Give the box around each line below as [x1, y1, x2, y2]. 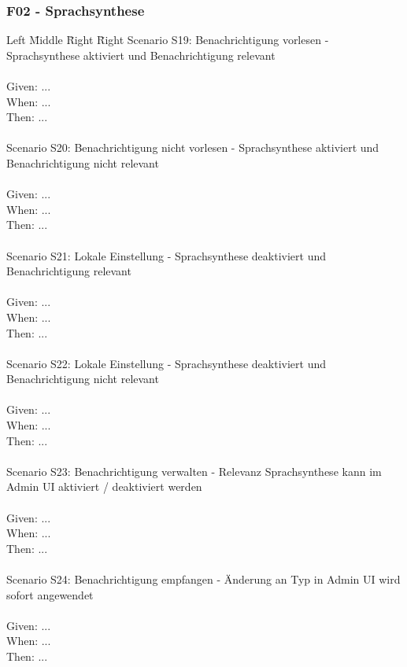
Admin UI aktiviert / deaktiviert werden [6, 478, 202, 495]
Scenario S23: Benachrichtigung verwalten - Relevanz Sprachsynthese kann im [6, 462, 382, 479]
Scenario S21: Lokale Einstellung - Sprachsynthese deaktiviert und [6, 247, 326, 263]
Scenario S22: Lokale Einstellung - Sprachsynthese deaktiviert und [6, 355, 326, 371]
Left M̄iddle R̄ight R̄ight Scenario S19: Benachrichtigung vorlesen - [6, 31, 329, 48]
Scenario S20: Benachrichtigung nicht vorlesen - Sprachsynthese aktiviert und [6, 139, 379, 156]
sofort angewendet [6, 586, 94, 603]
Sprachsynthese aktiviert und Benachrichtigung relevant [6, 46, 276, 63]
